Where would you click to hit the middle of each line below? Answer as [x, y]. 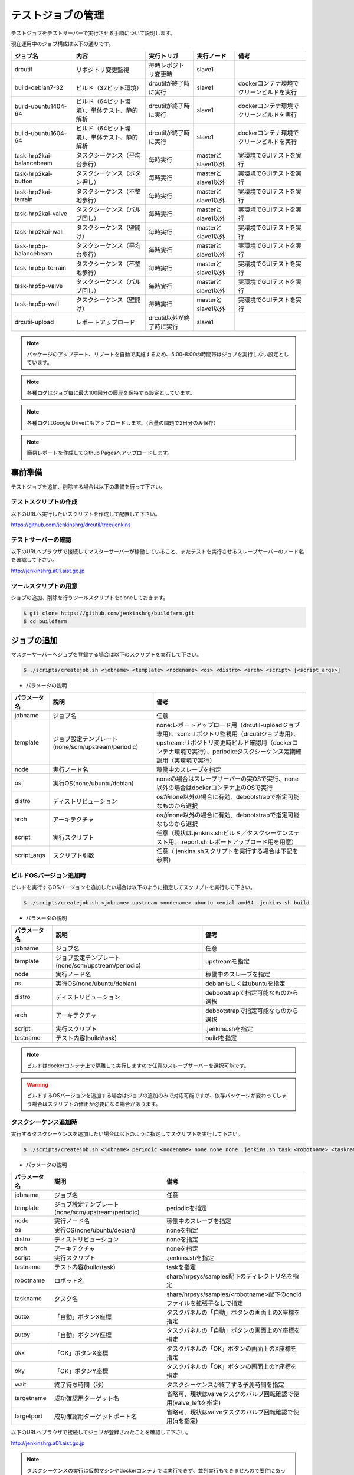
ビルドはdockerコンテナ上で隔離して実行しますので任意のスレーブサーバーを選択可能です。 [138, 1066]
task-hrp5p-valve [39, 286]
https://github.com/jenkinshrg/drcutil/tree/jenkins [71, 525]
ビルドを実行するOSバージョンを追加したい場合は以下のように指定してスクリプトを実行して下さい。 [133, 887]
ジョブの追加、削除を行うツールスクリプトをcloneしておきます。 [89, 597]
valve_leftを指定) [198, 1403]
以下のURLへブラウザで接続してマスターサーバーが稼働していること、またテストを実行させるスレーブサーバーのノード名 [158, 552]
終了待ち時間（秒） [81, 1385]
